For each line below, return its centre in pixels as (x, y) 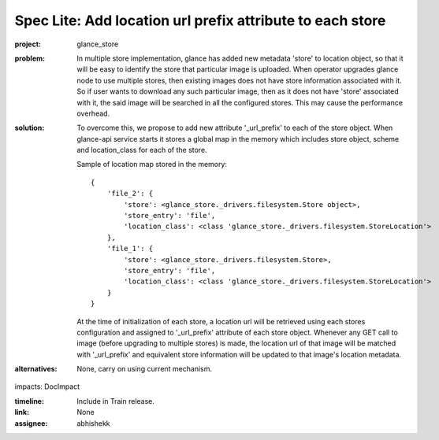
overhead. (93, 113)
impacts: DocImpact (47, 386)
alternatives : (36, 369)
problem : (30, 58)
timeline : (30, 401)
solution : (30, 128)
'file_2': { (130, 194)
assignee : (31, 423)
